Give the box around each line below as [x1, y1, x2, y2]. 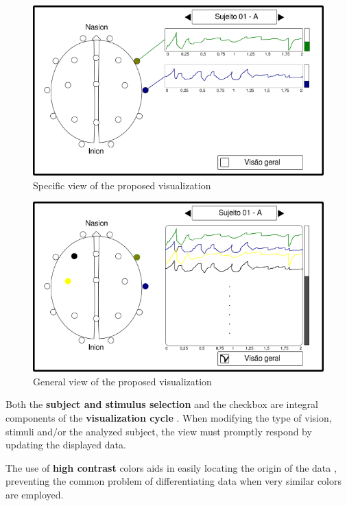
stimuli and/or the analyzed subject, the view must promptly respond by [5, 424, 312, 438]
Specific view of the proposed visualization [33, 178, 211, 192]
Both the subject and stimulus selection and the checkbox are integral [5, 397, 318, 411]
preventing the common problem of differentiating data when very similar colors [5, 474, 342, 488]
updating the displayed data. [5, 437, 126, 452]
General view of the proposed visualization [33, 374, 212, 388]
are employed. [5, 487, 64, 501]
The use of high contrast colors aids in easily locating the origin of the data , [5, 460, 337, 474]
